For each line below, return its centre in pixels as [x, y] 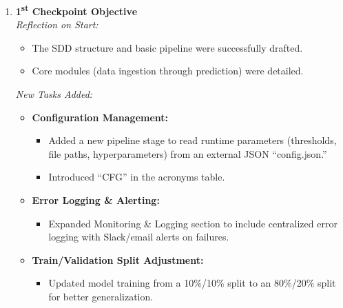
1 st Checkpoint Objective [76, 10]
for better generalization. [101, 296]
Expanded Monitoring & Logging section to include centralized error [193, 223]
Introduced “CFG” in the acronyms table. [137, 177]
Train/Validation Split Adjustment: [118, 259]
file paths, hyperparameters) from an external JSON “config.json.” [188, 153]
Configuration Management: [100, 117]
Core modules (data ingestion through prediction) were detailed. [168, 71]
